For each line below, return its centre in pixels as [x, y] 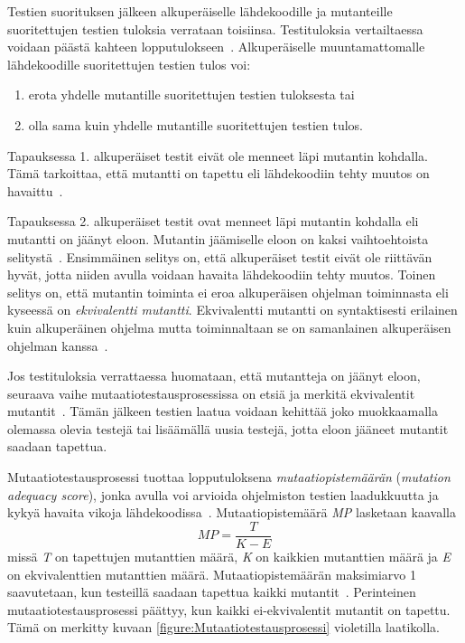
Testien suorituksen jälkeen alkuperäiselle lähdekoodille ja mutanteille [200, 11]
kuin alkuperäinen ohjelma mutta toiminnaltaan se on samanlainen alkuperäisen [229, 327]
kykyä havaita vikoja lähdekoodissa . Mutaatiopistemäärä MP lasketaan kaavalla [232, 512]
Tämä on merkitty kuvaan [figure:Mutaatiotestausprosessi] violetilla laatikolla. [223, 627]
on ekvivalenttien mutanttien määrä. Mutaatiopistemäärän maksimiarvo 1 [212, 574]
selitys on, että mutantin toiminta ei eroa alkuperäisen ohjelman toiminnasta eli [228, 292]
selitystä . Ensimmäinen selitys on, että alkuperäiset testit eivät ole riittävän [220, 256]
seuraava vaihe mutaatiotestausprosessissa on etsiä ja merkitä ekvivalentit [211, 393]
